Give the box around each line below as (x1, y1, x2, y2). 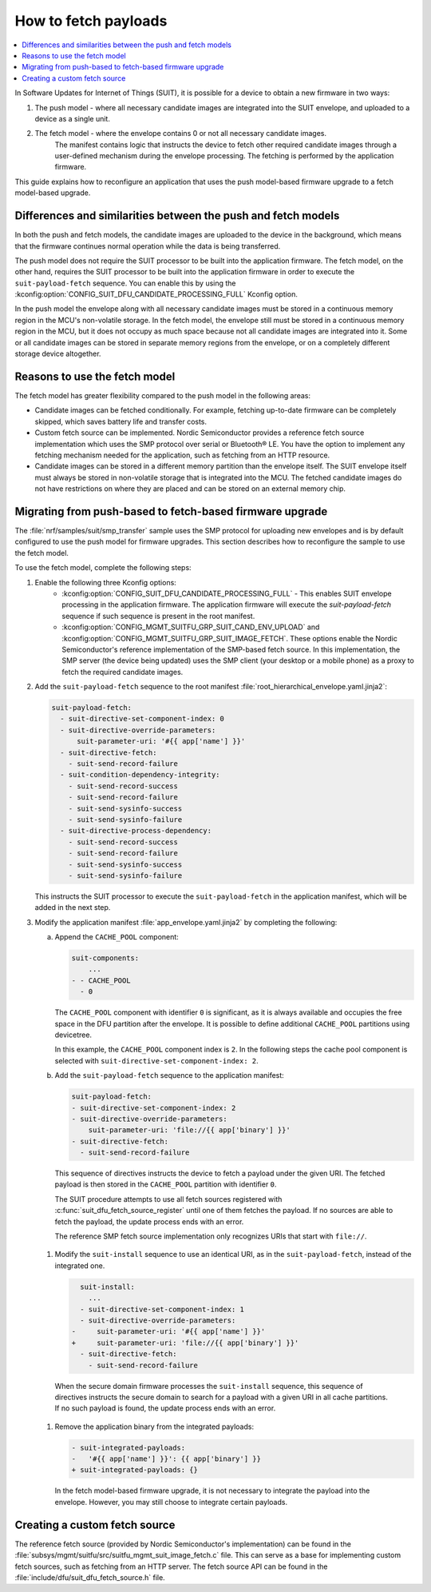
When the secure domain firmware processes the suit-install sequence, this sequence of (54, 1381, 363, 1391)
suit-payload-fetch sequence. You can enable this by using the (14, 278, 236, 288)
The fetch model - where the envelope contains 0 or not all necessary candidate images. (34, 129, 327, 138)
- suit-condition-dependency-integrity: (60, 770, 220, 780)
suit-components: (71, 954, 140, 963)
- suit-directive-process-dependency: (60, 826, 212, 836)
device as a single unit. (34, 114, 111, 123)
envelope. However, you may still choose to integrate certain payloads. (54, 1497, 287, 1506)
